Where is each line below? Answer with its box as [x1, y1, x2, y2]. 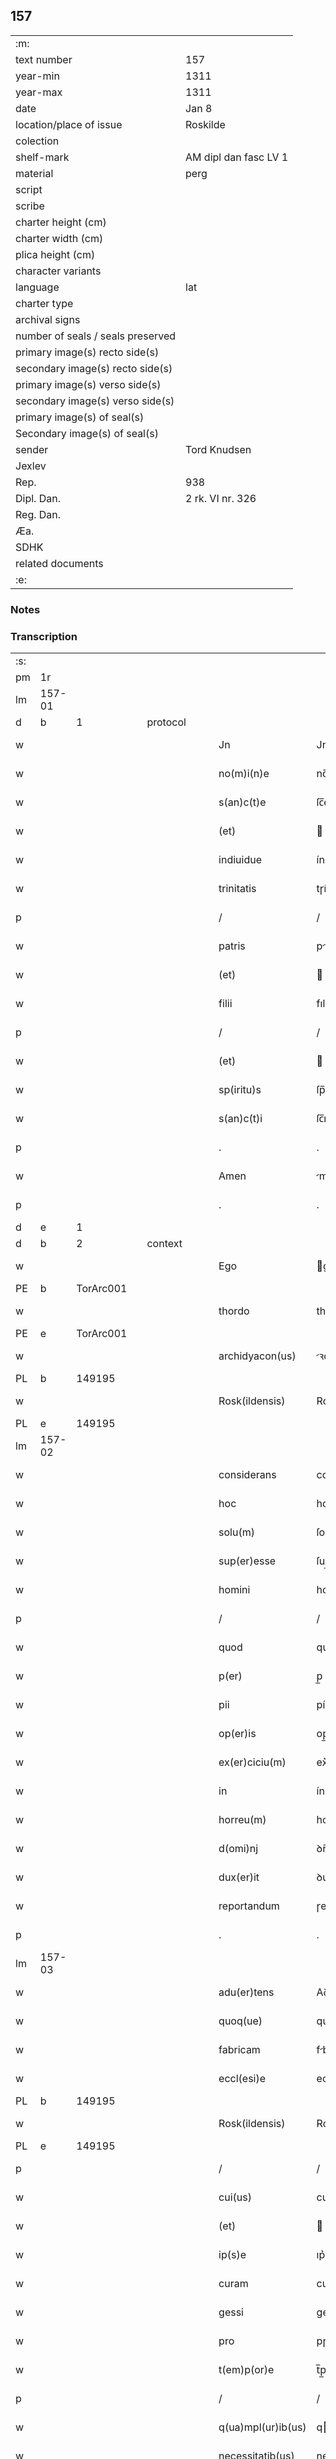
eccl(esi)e [218, 2072, 267, 2086]
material [15, 166, 54, 180]
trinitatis [218, 882, 257, 896]
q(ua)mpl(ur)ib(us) [218, 2420, 307, 2434]
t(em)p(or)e [218, 2363, 275, 2377]
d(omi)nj [218, 1842, 259, 1856]
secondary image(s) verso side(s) [15, 394, 175, 408]
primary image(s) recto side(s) [15, 345, 160, 359]
